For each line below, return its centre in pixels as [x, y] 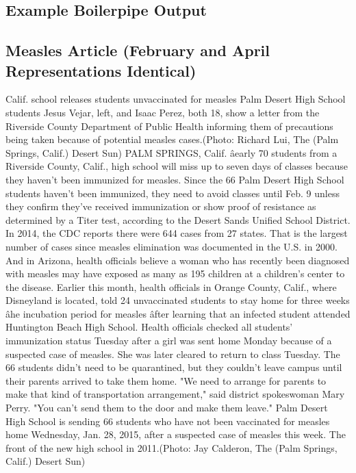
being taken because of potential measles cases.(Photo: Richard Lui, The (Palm [172, 139]
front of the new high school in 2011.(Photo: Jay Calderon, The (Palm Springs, [171, 447]
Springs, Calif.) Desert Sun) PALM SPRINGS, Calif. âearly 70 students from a [171, 152]
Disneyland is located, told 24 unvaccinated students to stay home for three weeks [178, 300]
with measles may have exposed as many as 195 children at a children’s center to [175, 273]
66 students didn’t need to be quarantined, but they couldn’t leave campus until [174, 367]
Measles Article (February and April [138, 50]
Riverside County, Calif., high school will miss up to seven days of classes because [177, 166]
